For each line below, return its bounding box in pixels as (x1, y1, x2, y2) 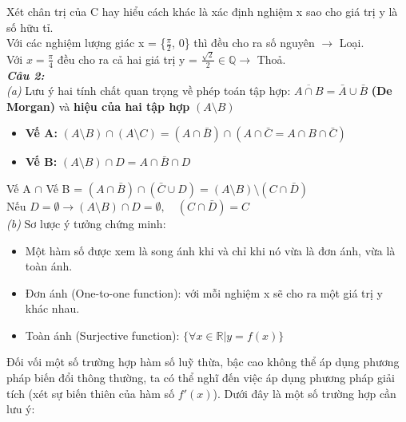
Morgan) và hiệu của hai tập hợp (6, 97, 190, 114)
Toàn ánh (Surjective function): (25, 326, 180, 343)
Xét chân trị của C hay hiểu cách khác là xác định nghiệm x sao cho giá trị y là (6, 3, 398, 19)
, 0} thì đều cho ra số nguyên (172, 34, 315, 51)
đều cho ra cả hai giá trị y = (57, 50, 197, 67)
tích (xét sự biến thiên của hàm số (6, 385, 175, 401)
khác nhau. (25, 300, 80, 317)
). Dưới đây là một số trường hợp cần (213, 385, 396, 401)
